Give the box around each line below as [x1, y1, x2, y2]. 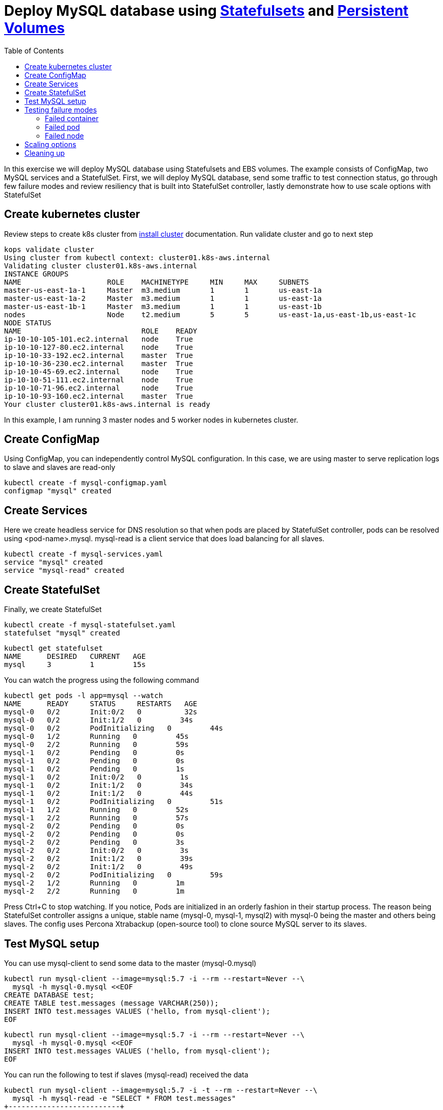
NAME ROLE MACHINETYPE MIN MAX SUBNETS [4, 277, 309, 286]
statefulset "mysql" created [4, 629, 120, 637]
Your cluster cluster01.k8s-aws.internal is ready [4, 400, 210, 408]
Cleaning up [24, 148, 65, 157]
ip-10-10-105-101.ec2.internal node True [4, 335, 193, 343]
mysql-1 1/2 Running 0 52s [4, 806, 189, 814]
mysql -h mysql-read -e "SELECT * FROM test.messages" [12, 1094, 236, 1102]
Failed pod [45, 122, 80, 131]
